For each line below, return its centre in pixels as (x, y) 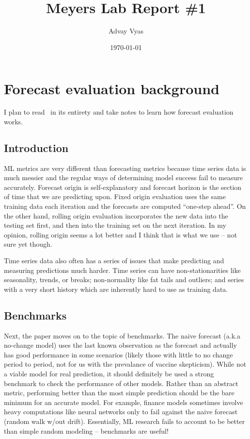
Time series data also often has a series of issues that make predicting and (114, 260)
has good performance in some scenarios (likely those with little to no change (118, 354)
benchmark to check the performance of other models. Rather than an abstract (121, 383)
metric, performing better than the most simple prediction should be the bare (119, 393)
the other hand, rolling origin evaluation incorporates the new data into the (116, 215)
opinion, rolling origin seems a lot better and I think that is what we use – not (121, 234)
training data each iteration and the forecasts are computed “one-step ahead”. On (125, 206)
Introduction (36, 147)
